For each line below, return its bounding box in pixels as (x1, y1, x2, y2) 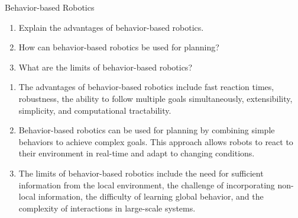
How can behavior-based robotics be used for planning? (18, 41, 219, 53)
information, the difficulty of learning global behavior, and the (38, 190, 264, 203)
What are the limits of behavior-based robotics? (18, 60, 192, 73)
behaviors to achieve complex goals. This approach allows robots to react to (18, 135, 293, 148)
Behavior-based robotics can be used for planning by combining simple (18, 124, 275, 136)
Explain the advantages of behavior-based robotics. (18, 21, 204, 33)
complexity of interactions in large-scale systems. (18, 201, 196, 214)
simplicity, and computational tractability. (18, 104, 171, 116)
